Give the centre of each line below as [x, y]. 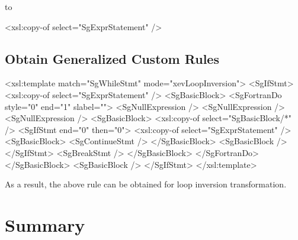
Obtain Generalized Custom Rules [112, 58]
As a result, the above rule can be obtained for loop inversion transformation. [146, 184]
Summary [45, 224]
